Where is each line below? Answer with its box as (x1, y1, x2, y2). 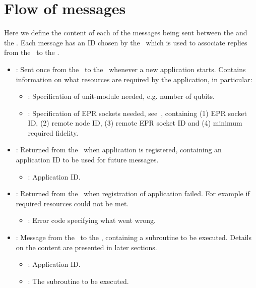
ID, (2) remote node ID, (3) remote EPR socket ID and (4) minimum (28, 118, 242, 128)
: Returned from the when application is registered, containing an (16, 144, 222, 155)
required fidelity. (28, 127, 79, 138)
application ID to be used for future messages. (16, 154, 159, 165)
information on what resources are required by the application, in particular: (16, 74, 252, 84)
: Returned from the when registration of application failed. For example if (16, 188, 250, 199)
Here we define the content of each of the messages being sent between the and (4, 27, 247, 38)
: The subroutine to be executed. (28, 275, 129, 286)
